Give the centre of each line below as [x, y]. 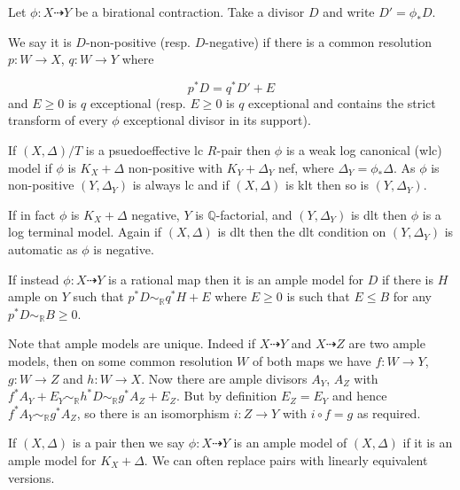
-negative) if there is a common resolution [318, 41]
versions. [31, 477]
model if [30, 167]
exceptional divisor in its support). [217, 120]
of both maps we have [312, 360]
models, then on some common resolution [121, 360]
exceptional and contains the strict [342, 102]
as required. [389, 412]
